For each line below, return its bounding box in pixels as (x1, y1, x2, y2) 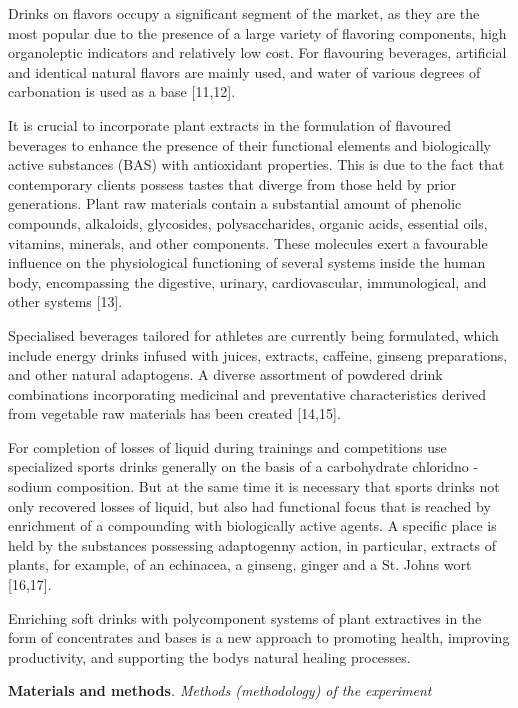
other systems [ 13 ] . (8, 291, 123, 312)
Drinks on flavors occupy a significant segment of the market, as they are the (8, 3, 480, 23)
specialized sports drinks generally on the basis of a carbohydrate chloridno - (8, 456, 479, 477)
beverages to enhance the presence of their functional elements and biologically (8, 134, 491, 155)
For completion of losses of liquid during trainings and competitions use (8, 436, 447, 457)
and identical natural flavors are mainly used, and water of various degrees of (8, 61, 481, 82)
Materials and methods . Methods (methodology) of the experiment (8, 680, 432, 701)
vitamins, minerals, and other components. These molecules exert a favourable (8, 232, 488, 253)
